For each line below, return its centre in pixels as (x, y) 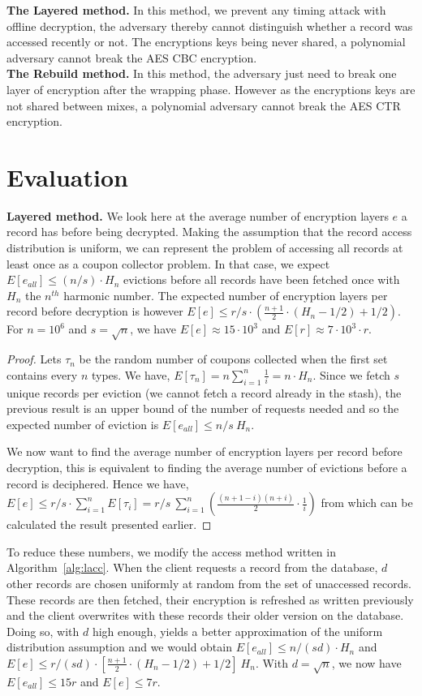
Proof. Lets (34, 359)
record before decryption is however (95, 311)
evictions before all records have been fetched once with (261, 279)
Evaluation (67, 176)
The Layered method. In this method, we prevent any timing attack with (196, 10)
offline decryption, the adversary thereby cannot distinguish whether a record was (210, 26)
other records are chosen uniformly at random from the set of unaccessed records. (209, 583)
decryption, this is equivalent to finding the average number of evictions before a (207, 467)
